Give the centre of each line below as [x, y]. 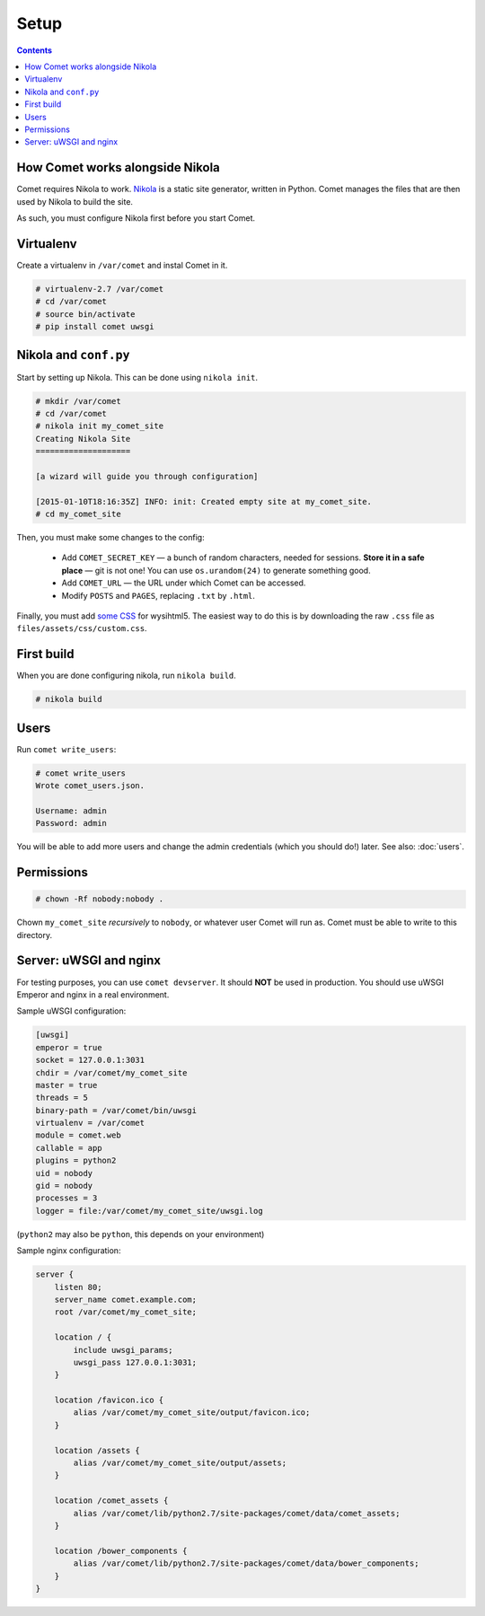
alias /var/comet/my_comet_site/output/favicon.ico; [192, 1413]
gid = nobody [64, 1186]
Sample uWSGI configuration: [71, 1011]
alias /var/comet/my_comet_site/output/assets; [180, 1463]
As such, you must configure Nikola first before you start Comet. [136, 218]
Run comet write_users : [66, 749]
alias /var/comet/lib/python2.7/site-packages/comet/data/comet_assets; [237, 1513]
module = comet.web [78, 1135]
